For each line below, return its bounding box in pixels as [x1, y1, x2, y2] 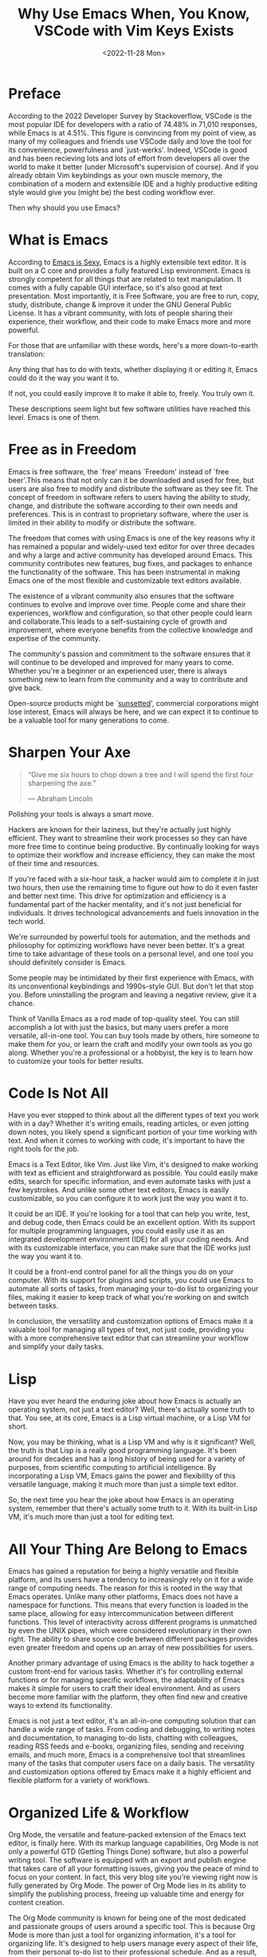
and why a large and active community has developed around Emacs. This [8, 550, 253, 560]
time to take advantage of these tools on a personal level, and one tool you [8, 949, 253, 958]
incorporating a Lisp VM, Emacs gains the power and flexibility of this [8, 1471, 236, 1481]
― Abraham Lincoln [27, 794, 93, 803]
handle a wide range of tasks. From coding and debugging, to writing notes [8, 1725, 256, 1734]
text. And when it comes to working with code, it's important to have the [8, 1135, 245, 1146]
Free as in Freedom [8, 440, 137, 458]
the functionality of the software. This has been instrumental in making [8, 567, 241, 576]
